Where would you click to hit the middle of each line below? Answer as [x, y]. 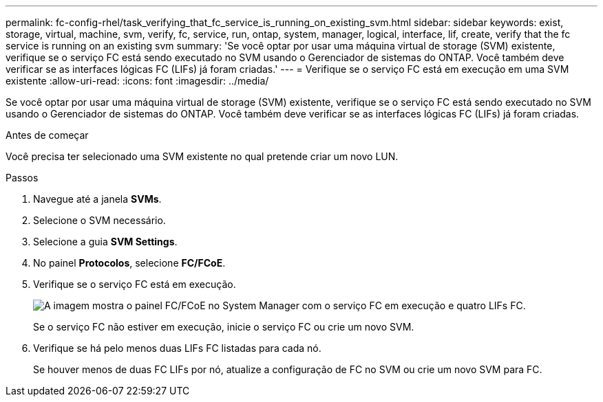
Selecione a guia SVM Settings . [105, 242]
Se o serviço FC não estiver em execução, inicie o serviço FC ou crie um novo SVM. [224, 327]
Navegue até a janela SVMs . [97, 199]
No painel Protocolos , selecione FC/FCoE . [129, 263]
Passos [22, 178]
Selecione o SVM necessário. [99, 220]
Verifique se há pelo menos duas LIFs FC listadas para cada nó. [177, 348]
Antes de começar [47, 135]
